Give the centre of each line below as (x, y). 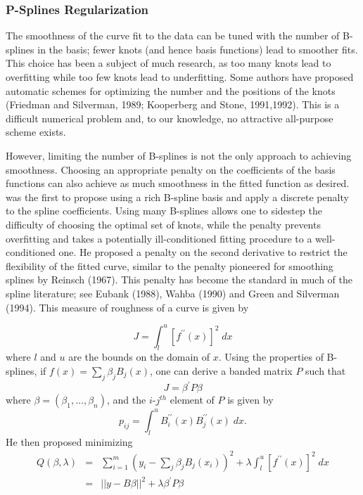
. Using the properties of (271, 357)
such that (326, 370)
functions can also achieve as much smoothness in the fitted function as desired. (178, 183)
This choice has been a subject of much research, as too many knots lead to (168, 63)
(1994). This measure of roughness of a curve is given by (127, 307)
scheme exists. (36, 132)
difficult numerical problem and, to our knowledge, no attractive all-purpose (170, 118)
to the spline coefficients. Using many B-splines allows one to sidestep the (164, 211)
